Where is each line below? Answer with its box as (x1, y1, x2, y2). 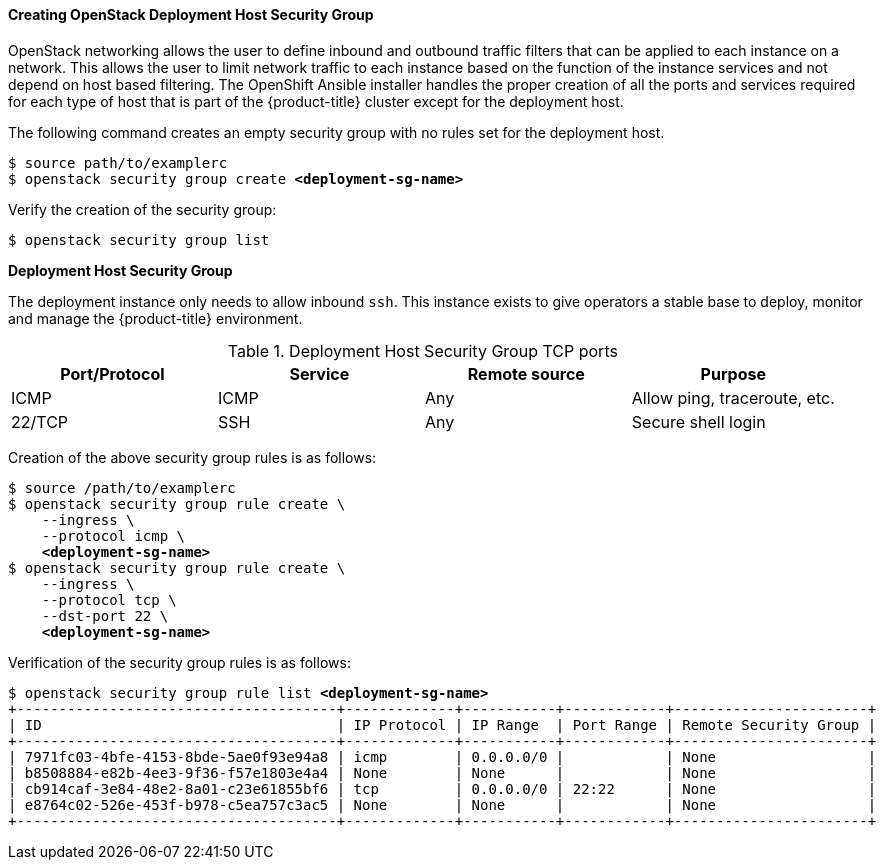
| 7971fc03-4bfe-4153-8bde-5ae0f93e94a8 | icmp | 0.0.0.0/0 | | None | (8, 748, 877, 765)
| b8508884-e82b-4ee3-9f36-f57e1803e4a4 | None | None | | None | (8, 764, 877, 781)
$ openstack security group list (8, 231, 270, 248)
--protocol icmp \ (41, 527, 186, 544)
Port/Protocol (60, 363, 165, 384)
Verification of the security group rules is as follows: (8, 653, 351, 671)
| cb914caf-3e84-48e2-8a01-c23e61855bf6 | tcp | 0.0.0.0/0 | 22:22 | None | (8, 780, 877, 797)
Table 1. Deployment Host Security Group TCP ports (227, 340, 618, 361)
